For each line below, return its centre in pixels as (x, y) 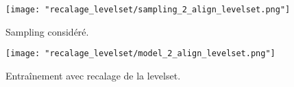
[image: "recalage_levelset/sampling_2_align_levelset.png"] (148, 10)
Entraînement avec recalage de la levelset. (93, 75)
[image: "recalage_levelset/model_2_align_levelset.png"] (140, 54)
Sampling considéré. (47, 31)
